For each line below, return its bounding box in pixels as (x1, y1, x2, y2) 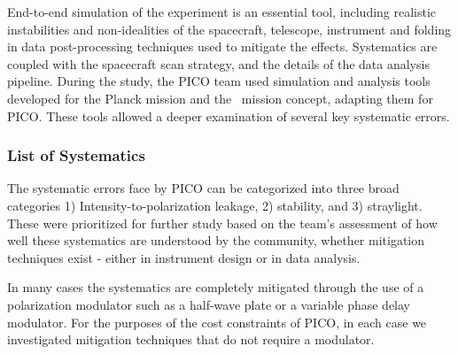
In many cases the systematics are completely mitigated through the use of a (7, 278, 424, 296)
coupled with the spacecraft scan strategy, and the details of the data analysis (7, 54, 430, 73)
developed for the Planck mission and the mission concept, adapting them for (7, 88, 433, 107)
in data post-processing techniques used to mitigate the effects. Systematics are (7, 37, 438, 56)
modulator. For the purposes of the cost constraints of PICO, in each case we (7, 312, 427, 331)
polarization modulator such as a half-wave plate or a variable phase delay (7, 295, 410, 313)
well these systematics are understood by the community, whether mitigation (7, 231, 425, 250)
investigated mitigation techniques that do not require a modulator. (7, 330, 375, 349)
